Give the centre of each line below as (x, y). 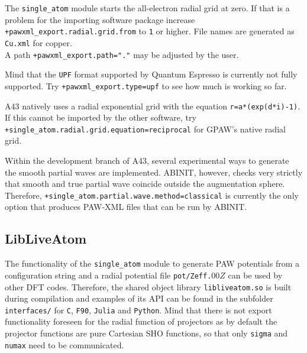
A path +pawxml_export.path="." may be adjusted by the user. (122, 54)
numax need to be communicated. (64, 344)
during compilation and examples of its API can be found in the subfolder (139, 298)
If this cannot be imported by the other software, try (101, 117)
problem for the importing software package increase (100, 19)
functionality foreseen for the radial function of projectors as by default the (141, 321)
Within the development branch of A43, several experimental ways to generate (147, 161)
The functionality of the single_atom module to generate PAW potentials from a (152, 263)
